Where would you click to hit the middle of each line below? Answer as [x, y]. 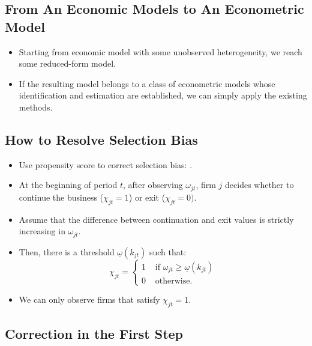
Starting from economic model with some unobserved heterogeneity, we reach [160, 51]
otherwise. [174, 281]
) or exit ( [147, 197]
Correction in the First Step [94, 334]
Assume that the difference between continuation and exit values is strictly [156, 219]
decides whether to [259, 185]
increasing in [42, 231]
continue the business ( [61, 197]
